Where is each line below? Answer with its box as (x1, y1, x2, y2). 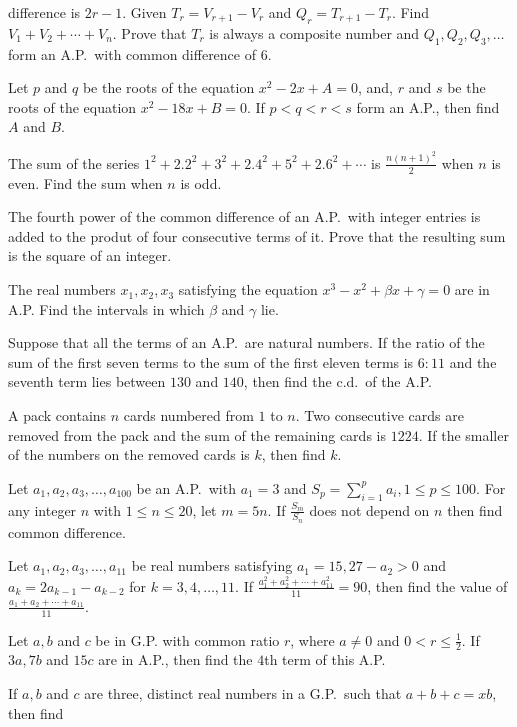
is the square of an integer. (8, 245, 172, 266)
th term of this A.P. (264, 649, 386, 670)
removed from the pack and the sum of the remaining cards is (8, 424, 386, 445)
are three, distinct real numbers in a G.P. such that (84, 682, 402, 703)
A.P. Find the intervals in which (8, 298, 205, 319)
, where (290, 629, 335, 650)
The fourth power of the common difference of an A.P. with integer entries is (8, 206, 481, 227)
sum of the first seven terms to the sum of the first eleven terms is (8, 351, 414, 372)
